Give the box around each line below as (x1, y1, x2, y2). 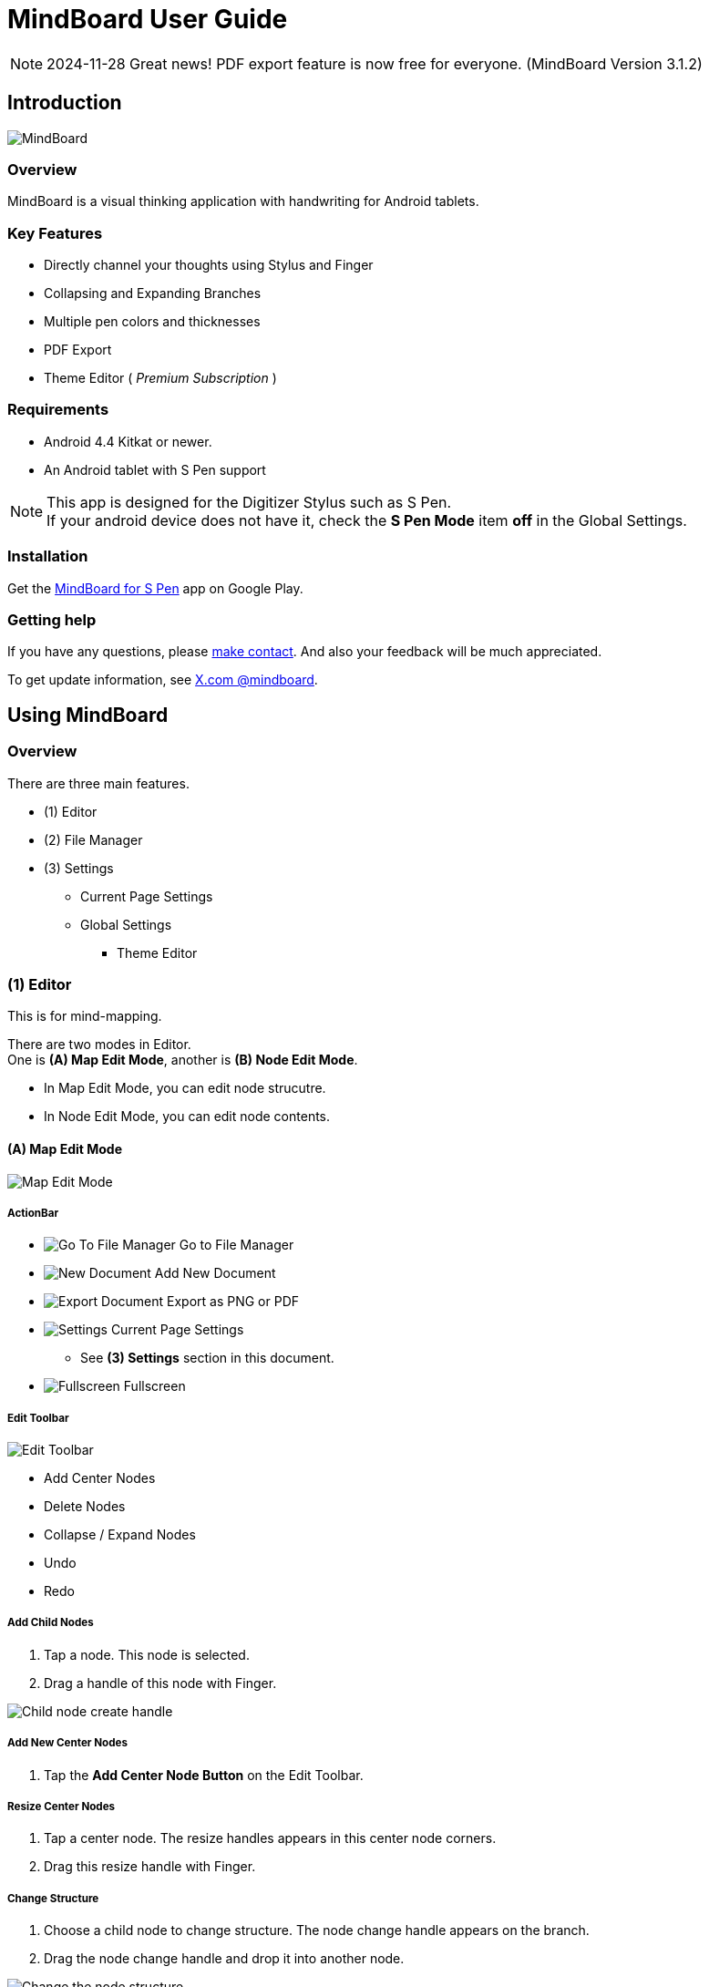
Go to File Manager (179, 1237, 294, 1253)
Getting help (7, 610, 97, 629)
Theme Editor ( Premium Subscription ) (44, 370, 277, 386)
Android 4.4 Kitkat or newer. (44, 433, 212, 449)
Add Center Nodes (44, 1470, 156, 1487)
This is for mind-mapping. (7, 1008, 162, 1024)
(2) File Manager (44, 831, 143, 848)
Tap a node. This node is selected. (44, 1646, 250, 1663)
